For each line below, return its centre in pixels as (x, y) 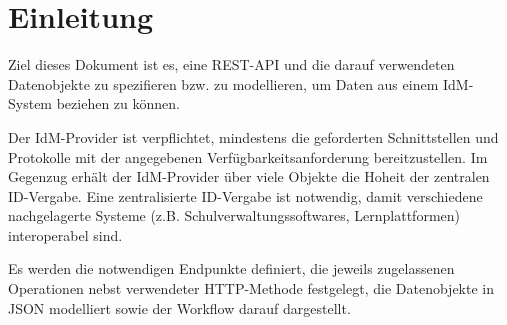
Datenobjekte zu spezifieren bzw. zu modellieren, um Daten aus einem (223, 83)
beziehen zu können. (118, 103)
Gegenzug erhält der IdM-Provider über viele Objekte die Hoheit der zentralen (249, 176)
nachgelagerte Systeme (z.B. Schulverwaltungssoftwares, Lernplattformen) (234, 215)
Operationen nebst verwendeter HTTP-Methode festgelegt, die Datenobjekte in (251, 288)
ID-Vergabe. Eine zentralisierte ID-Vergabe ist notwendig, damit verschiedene (245, 195)
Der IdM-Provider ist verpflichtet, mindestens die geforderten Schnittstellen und (253, 136)
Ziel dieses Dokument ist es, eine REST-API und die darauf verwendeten (231, 64)
